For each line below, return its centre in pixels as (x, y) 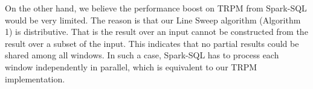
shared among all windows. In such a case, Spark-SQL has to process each (142, 55)
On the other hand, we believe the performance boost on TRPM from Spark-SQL (156, 8)
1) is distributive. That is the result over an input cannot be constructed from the (156, 32)
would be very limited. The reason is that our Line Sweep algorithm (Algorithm (153, 20)
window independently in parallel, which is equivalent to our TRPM (131, 66)
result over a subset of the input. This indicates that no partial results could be (152, 43)
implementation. (35, 78)
